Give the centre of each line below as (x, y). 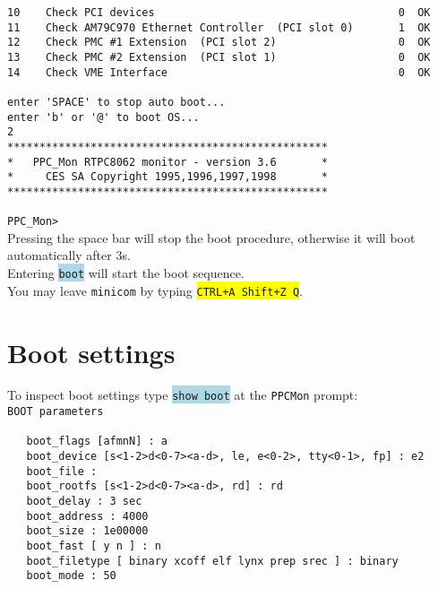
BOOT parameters (56, 412)
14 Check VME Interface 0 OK (219, 72)
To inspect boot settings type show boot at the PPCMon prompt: (183, 395)
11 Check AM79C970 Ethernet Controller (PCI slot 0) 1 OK (219, 27)
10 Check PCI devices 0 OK (219, 13)
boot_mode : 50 (71, 576)
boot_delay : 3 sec (84, 502)
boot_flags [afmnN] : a (97, 442)
